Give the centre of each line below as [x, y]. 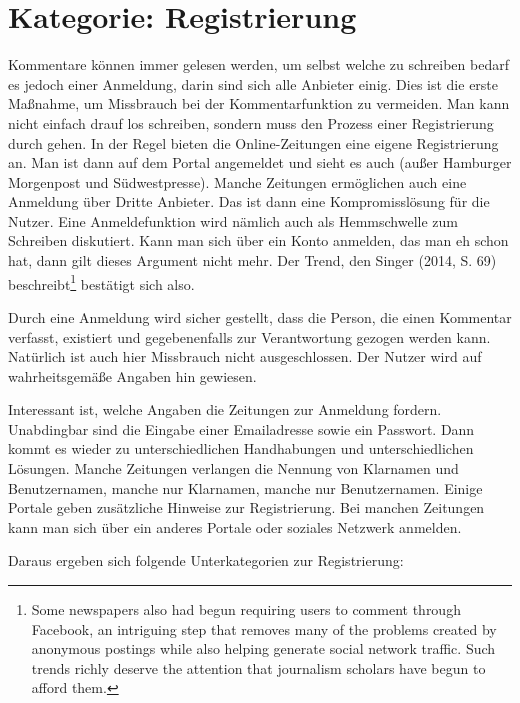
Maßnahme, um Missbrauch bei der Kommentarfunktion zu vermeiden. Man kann [259, 103]
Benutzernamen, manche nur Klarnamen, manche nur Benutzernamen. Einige [245, 487]
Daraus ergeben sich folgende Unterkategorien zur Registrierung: [206, 560]
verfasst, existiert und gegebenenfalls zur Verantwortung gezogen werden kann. [249, 336]
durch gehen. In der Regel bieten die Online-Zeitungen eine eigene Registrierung [253, 142]
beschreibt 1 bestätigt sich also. [101, 282]
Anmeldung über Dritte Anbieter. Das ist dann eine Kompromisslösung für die [249, 201]
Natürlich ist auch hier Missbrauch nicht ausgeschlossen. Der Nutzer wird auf [245, 356]
